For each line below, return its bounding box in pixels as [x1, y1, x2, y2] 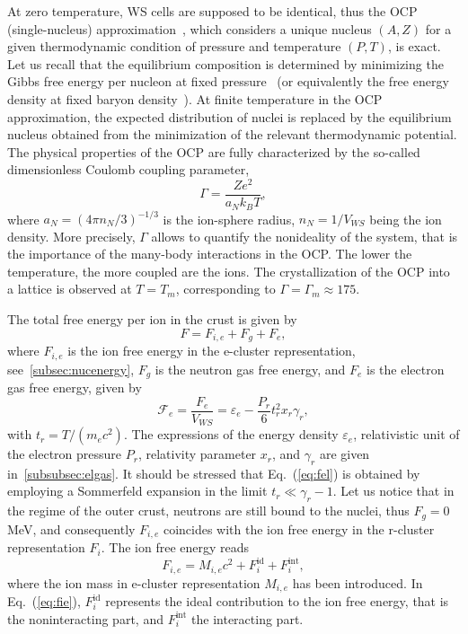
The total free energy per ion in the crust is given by [7, 310, 297, 328]
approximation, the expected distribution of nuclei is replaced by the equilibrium [7, 107, 452, 126]
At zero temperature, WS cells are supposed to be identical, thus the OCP [7, 2, 418, 20]
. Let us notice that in [332, 481, 455, 500]
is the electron [366, 359, 445, 378]
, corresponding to [175, 279, 276, 298]
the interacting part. [191, 609, 304, 628]
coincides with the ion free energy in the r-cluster [163, 519, 435, 538]
